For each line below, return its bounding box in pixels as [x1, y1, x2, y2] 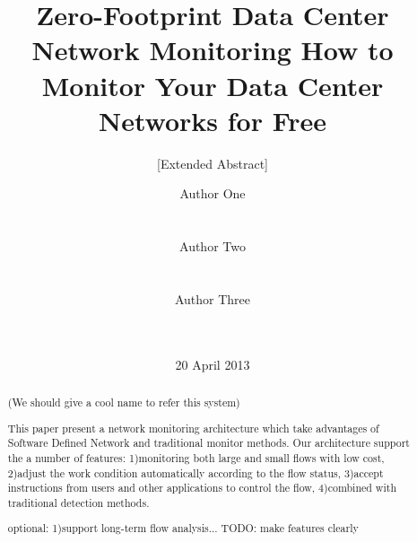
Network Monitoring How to [31, 31, 394, 68]
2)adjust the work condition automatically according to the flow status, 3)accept [7, 465, 384, 480]
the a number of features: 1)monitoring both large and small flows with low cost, [7, 450, 385, 465]
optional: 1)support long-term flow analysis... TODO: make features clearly [7, 520, 359, 536]
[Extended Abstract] [157, 153, 268, 172]
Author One [179, 184, 246, 203]
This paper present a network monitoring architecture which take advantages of [7, 420, 379, 435]
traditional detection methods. [7, 494, 150, 510]
